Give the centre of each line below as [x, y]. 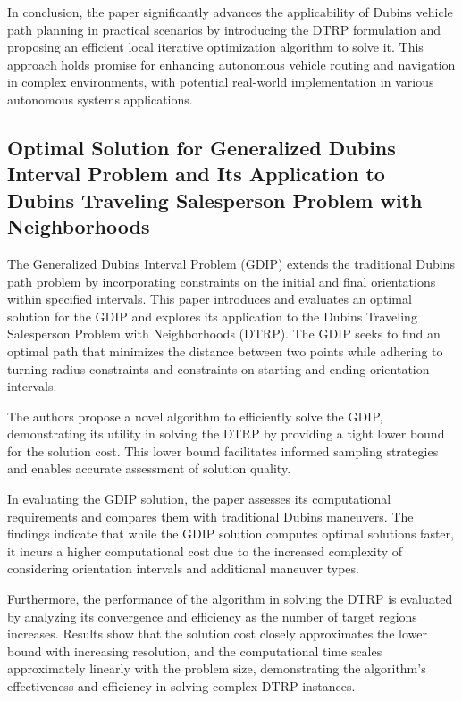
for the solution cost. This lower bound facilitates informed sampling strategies [223, 451]
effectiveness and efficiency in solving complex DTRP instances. [181, 686]
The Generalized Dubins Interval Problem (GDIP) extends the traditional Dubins [231, 263]
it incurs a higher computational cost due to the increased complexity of [205, 551]
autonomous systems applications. [100, 99]
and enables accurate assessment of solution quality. [149, 468]
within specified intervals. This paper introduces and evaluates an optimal [210, 299]
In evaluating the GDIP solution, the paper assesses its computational [199, 499]
